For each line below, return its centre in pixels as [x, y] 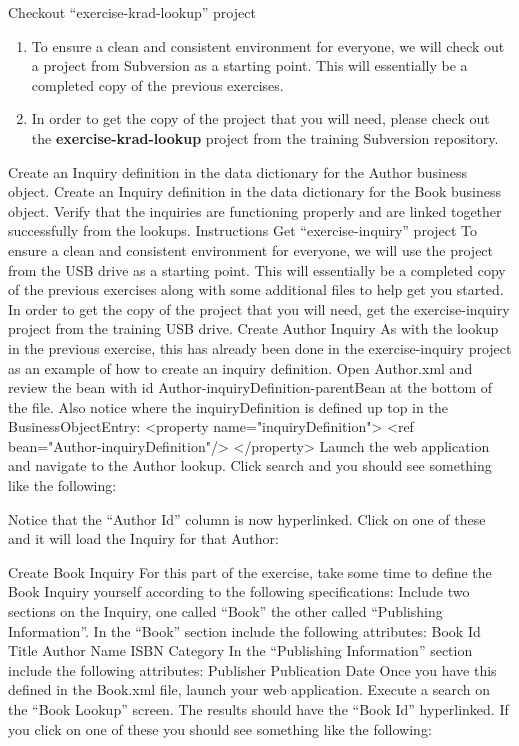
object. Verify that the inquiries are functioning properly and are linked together [255, 210]
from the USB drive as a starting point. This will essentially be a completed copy [257, 269]
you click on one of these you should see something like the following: [220, 728]
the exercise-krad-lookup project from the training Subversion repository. [265, 137]
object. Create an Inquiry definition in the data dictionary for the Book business [254, 191]
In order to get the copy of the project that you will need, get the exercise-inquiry [259, 308]
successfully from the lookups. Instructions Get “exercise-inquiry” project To [243, 230]
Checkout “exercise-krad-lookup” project [132, 12]
